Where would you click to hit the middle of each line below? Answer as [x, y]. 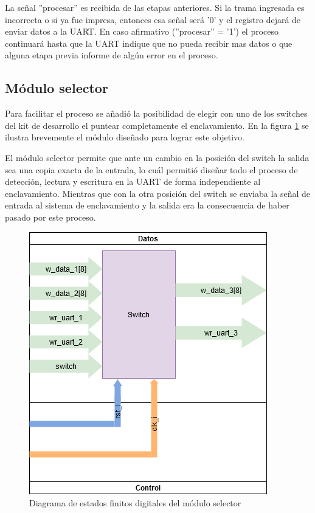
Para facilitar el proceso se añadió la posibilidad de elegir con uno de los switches [156, 113]
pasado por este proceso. [50, 217]
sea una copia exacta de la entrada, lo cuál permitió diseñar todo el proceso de [151, 169]
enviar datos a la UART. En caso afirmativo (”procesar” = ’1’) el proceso [142, 31]
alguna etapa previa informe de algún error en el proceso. [112, 55]
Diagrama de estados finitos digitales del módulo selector [135, 503]
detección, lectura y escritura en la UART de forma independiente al [133, 181]
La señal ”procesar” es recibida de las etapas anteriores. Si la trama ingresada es [155, 7]
